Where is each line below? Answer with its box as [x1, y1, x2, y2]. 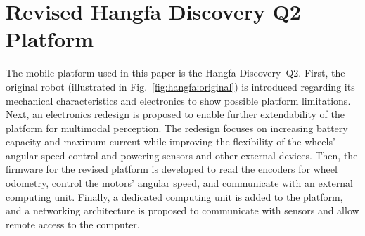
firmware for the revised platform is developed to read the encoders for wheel [6, 162, 338, 176]
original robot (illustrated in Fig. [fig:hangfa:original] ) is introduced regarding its [6, 79, 355, 93]
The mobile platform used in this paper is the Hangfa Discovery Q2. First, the [6, 65, 345, 80]
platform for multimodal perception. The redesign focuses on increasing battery [6, 120, 348, 135]
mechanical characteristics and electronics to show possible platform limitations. [6, 93, 351, 107]
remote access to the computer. [6, 216, 140, 231]
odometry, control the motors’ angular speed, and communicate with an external [6, 176, 353, 190]
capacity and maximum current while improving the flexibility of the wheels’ [6, 134, 335, 149]
